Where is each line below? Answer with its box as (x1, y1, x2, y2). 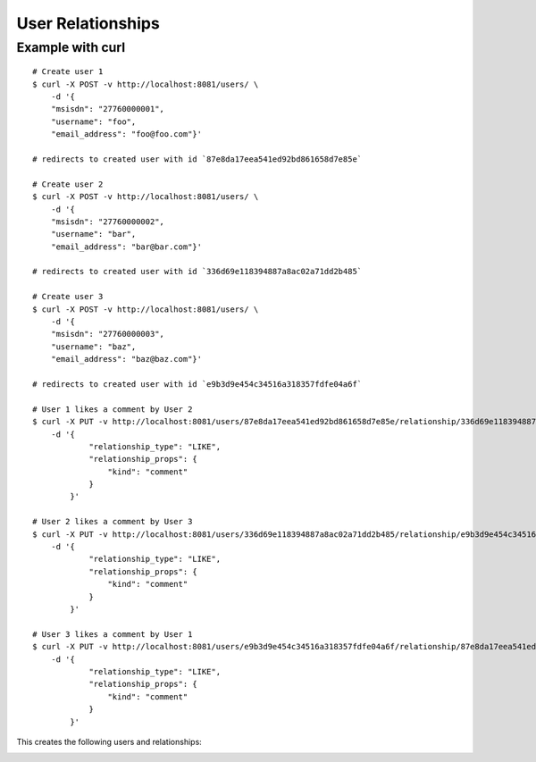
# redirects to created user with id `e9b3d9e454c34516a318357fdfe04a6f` (32, 379, 363, 389)
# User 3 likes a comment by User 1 (32, 629, 193, 639)
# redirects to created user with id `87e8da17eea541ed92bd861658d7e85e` (32, 154, 363, 164)
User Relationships (16, 13, 160, 33)
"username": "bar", (50, 229, 137, 239)
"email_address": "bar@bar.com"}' (50, 241, 203, 252)
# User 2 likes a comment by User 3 (32, 516, 193, 527)
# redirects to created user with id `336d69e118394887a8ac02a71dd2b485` (32, 266, 363, 277)
